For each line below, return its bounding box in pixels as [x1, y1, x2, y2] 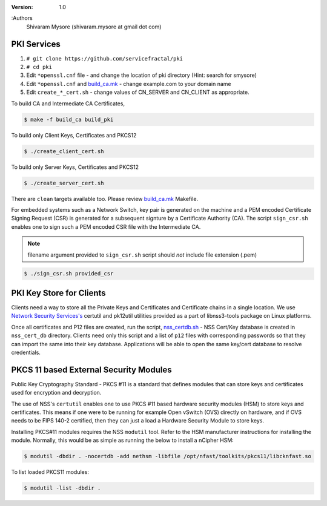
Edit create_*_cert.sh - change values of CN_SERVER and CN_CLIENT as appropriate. [26, 88, 249, 96]
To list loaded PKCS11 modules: [11, 468, 89, 476]
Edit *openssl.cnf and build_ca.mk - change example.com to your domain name [26, 80, 231, 87]
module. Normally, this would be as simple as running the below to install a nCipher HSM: [11, 436, 234, 444]
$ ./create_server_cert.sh [24, 179, 104, 186]
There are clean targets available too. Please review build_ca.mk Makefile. [11, 195, 199, 202]
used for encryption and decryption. [11, 389, 102, 396]
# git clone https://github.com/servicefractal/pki [26, 55, 183, 62]
